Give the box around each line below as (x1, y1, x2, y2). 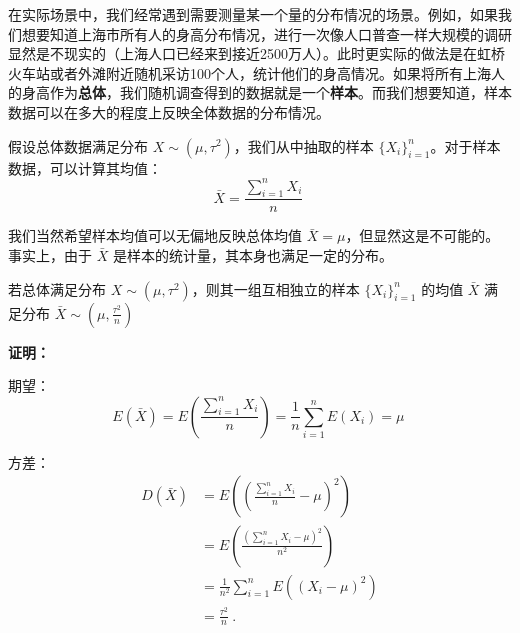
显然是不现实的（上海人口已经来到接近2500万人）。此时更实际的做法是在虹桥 (8, 43, 505, 64)
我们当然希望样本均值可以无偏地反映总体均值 (8, 225, 302, 246)
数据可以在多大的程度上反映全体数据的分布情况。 (8, 101, 330, 122)
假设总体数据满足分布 (8, 135, 148, 156)
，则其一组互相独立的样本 (191, 278, 360, 299)
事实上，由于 (8, 245, 92, 266)
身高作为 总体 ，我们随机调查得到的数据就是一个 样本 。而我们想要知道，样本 (21, 82, 512, 103)
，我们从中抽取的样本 (233, 135, 374, 156)
